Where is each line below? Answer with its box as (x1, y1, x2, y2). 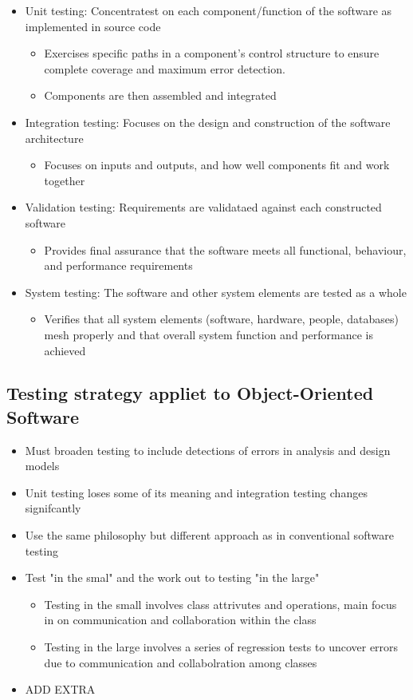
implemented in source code (25, 18, 161, 34)
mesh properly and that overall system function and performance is (44, 326, 373, 342)
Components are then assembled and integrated (44, 87, 277, 104)
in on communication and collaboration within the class (44, 611, 317, 628)
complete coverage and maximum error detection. (44, 60, 285, 77)
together (44, 172, 85, 188)
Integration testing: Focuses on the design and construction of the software (25, 113, 391, 130)
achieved (44, 342, 86, 358)
